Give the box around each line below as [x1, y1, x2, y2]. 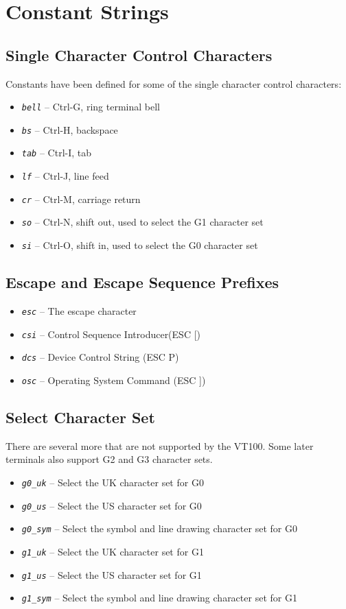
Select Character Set [5, 406, 155, 427]
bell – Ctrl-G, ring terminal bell [21, 99, 160, 114]
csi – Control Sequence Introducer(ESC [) [21, 326, 200, 341]
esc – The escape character [21, 303, 137, 318]
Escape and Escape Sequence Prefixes [5, 272, 279, 293]
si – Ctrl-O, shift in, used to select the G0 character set [21, 238, 258, 252]
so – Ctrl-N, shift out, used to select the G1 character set [21, 215, 264, 229]
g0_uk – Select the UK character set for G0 [21, 475, 204, 489]
